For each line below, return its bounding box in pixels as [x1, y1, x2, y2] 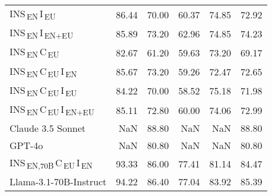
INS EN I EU [10, 7, 56, 23]
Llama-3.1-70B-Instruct [10, 175, 107, 189]
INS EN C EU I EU [10, 83, 77, 99]
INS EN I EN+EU [10, 26, 74, 42]
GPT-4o [10, 138, 43, 153]
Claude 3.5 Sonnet [10, 121, 86, 135]
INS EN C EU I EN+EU [10, 102, 94, 118]
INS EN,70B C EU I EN [10, 156, 93, 172]
